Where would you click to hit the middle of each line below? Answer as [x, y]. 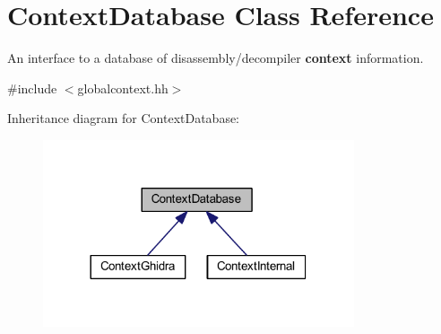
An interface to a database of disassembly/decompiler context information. [216, 58]
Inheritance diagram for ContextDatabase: [124, 118]
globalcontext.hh [123, 88]
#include [32, 88]
